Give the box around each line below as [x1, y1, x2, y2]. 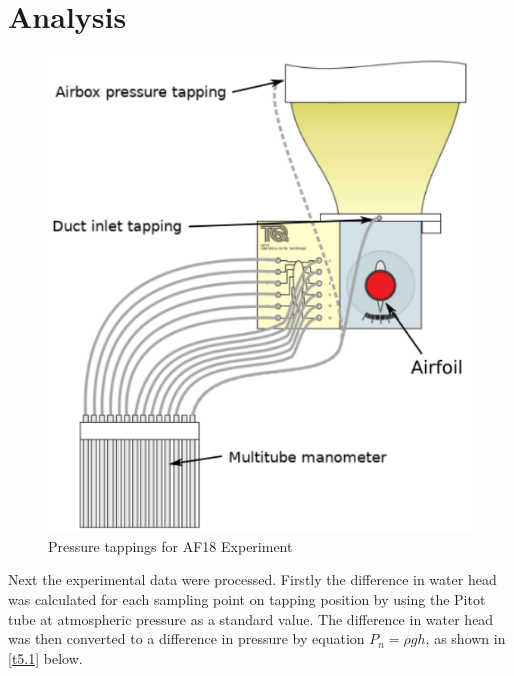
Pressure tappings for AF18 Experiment [48, 535, 293, 556]
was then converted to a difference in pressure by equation [8, 628, 365, 649]
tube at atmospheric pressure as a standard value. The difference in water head [8, 608, 494, 629]
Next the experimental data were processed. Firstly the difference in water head [8, 569, 497, 590]
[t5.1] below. [8, 647, 83, 668]
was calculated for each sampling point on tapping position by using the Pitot [8, 588, 486, 609]
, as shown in [425, 628, 506, 649]
